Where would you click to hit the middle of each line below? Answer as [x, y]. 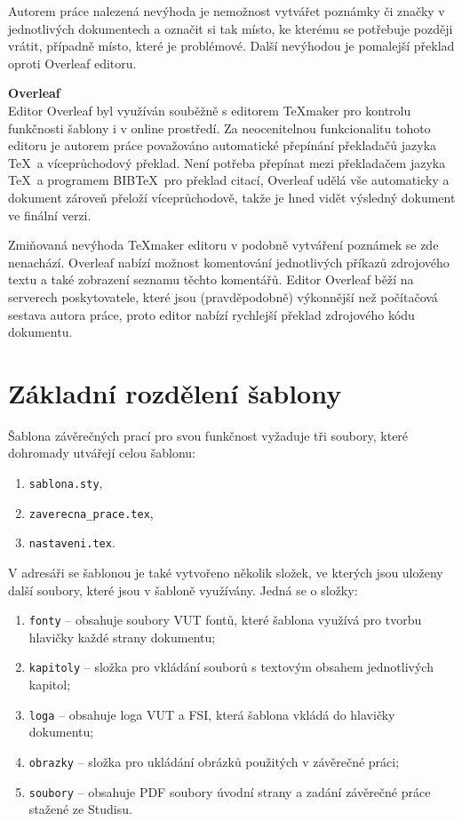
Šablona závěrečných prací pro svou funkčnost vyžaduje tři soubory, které [208, 435]
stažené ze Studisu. [80, 809]
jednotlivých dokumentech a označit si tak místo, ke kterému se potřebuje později [231, 28]
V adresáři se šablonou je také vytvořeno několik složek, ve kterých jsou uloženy [226, 572]
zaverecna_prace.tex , [91, 512]
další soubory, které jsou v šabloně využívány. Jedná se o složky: [183, 590]
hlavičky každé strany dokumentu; [122, 637]
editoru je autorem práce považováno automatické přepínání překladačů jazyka [223, 145]
